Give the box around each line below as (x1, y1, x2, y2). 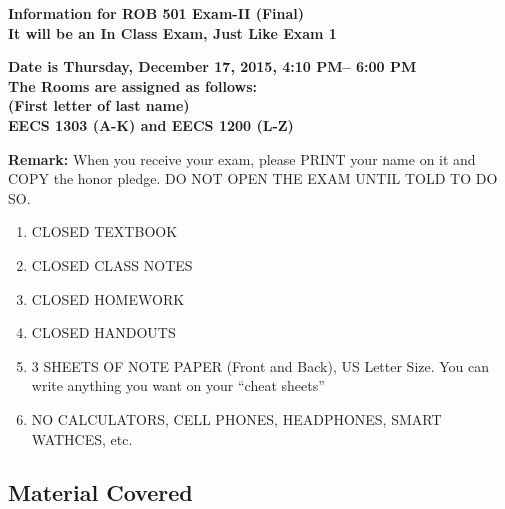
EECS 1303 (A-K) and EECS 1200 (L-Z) (8, 114, 294, 135)
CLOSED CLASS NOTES (31, 254, 193, 275)
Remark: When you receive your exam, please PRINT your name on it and (8, 148, 476, 169)
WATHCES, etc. (31, 428, 133, 449)
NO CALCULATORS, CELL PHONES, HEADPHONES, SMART (31, 408, 442, 429)
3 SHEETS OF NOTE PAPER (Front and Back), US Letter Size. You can (31, 355, 490, 376)
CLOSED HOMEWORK (31, 288, 185, 309)
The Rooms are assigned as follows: (8, 75, 258, 96)
